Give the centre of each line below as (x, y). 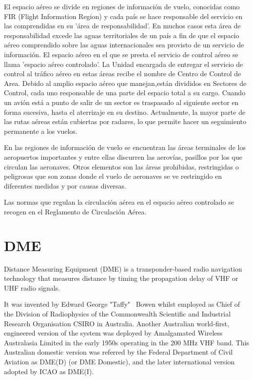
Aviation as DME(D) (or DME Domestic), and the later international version (119, 361)
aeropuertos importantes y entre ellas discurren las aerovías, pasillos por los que (123, 157)
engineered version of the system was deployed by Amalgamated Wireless (113, 333)
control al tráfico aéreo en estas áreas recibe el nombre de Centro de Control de (123, 74)
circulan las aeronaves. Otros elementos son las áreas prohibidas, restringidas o (121, 166)
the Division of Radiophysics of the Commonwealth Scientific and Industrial (117, 313)
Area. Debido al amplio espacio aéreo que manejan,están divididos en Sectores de (125, 83)
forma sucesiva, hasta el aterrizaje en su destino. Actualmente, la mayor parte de (125, 112)
